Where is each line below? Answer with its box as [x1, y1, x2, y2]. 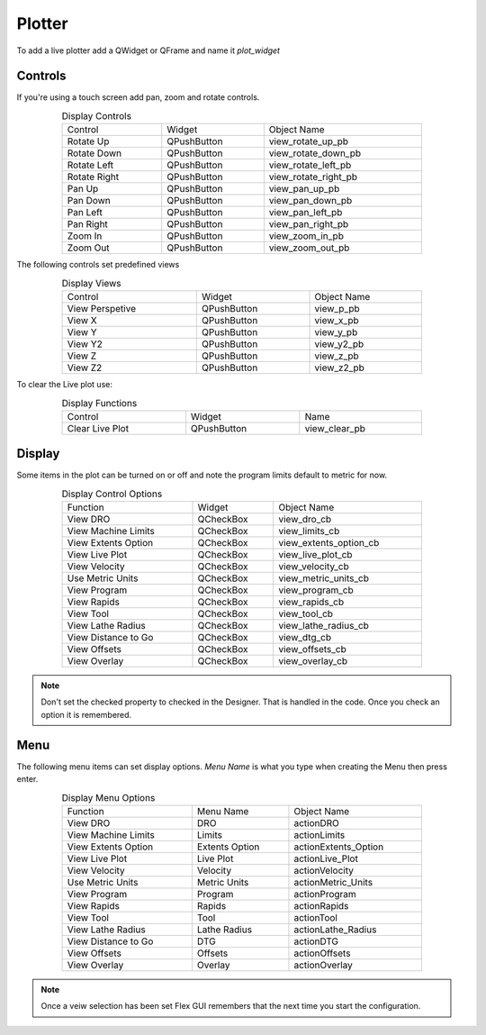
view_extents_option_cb [278, 537, 380, 549]
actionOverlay [293, 958, 353, 971]
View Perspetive [67, 302, 137, 314]
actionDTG [293, 935, 339, 948]
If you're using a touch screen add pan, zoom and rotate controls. [16, 92, 260, 103]
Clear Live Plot [67, 422, 130, 434]
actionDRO [293, 816, 339, 829]
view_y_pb [314, 325, 358, 338]
